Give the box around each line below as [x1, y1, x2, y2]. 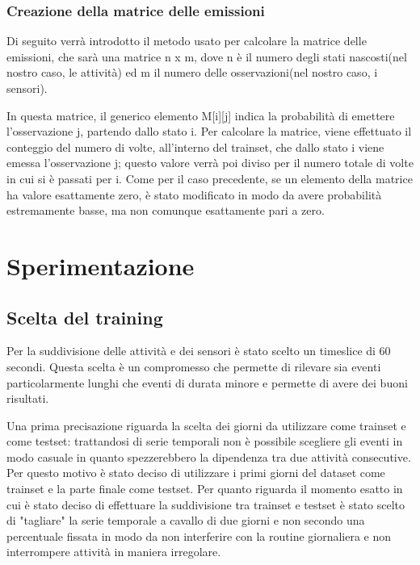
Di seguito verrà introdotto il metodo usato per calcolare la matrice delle [6, 32, 367, 49]
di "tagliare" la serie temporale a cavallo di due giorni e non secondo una [6, 512, 365, 529]
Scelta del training [6, 304, 163, 329]
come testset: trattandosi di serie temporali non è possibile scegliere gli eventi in [6, 433, 403, 450]
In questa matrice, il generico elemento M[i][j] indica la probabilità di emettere [6, 107, 395, 123]
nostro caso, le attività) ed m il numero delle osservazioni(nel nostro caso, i [6, 64, 378, 81]
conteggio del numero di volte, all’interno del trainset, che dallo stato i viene [6, 138, 384, 155]
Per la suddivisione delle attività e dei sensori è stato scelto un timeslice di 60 [6, 342, 391, 359]
